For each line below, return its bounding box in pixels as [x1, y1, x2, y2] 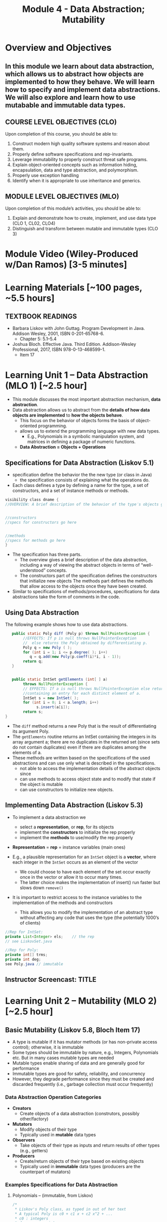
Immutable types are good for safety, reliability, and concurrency [12, 1070, 146, 1077]
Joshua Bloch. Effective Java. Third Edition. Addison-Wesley [12, 341, 137, 347]
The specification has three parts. [12, 552, 82, 558]
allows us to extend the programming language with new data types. [19, 428, 160, 434]
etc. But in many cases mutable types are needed [12, 1055, 114, 1061]
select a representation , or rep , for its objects [19, 824, 114, 830]
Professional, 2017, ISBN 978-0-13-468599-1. [12, 346, 106, 352]
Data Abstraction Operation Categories [5, 1094, 102, 1101]
